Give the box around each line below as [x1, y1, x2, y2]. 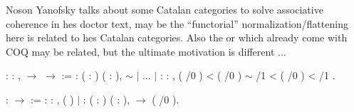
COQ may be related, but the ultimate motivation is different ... [6, 44, 286, 58]
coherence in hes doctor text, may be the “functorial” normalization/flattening [6, 16, 348, 31]
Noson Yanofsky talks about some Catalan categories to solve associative [6, 2, 323, 16]
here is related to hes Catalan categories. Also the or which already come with [6, 30, 348, 45]
